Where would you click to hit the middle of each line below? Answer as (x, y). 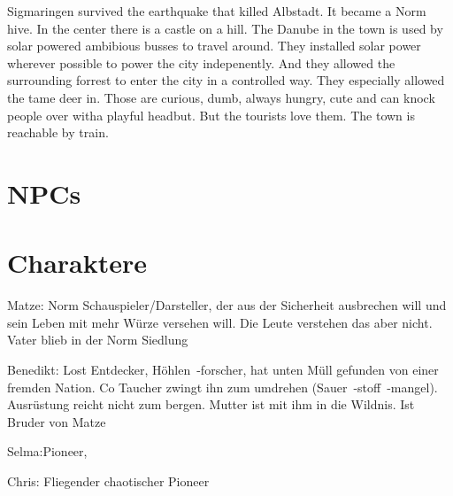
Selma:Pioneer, (47, 451)
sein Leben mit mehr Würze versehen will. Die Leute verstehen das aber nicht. (220, 322)
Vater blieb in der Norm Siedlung (98, 340)
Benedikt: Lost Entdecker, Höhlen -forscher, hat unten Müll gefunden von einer (223, 370)
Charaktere (77, 263)
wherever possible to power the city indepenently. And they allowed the (201, 62)
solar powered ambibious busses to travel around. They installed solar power (214, 46)
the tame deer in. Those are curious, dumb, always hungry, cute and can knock (221, 97)
